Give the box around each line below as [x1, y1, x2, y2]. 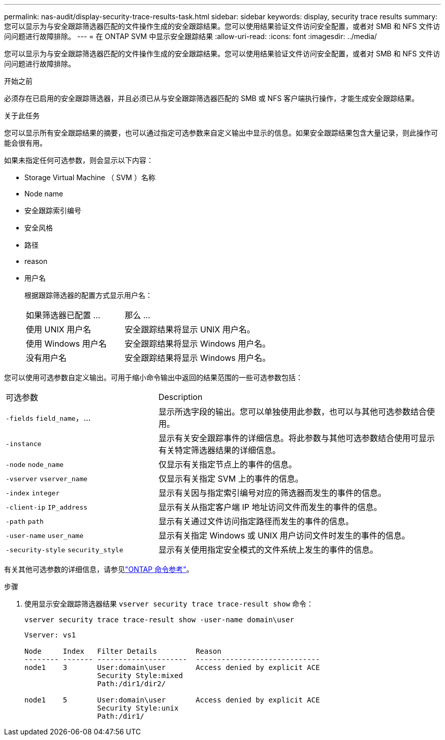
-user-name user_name [6, 532, 84, 540]
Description [158, 392, 203, 402]
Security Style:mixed [97, 671, 183, 680]
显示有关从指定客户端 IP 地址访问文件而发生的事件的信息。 [158, 502, 382, 512]
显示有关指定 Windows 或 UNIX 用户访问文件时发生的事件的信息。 [158, 530, 410, 541]
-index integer [6, 489, 60, 497]
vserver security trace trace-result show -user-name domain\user [24, 616, 295, 624]
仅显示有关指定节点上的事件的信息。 [158, 459, 297, 469]
